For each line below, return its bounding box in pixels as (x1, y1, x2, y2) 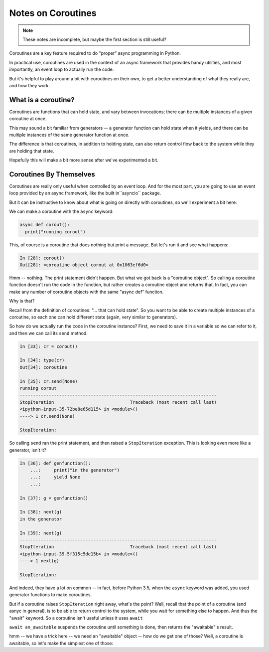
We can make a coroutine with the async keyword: (9, 208, 114, 214)
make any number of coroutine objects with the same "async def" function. (9, 289, 164, 295)
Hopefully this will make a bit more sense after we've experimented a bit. (9, 157, 159, 163)
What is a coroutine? (9, 95, 75, 104)
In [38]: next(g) (19, 509, 62, 515)
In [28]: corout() (19, 255, 65, 261)
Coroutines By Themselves (9, 170, 96, 178)
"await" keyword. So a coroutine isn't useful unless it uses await (9, 615, 143, 621)
